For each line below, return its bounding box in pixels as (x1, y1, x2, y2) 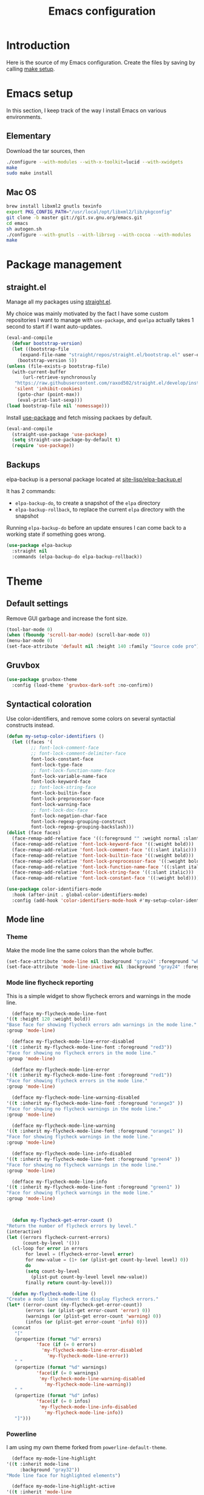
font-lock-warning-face (30, 801, 91, 807)
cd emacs (6, 220, 29, 226)
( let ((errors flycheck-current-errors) (6, 1234, 110, 1240)
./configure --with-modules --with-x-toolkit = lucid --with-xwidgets (6, 159, 183, 165)
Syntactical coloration (6, 699, 92, 710)
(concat (12, 1324, 32, 1330)
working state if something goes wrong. (6, 530, 106, 538)
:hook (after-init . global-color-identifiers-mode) (12, 892, 148, 898)
